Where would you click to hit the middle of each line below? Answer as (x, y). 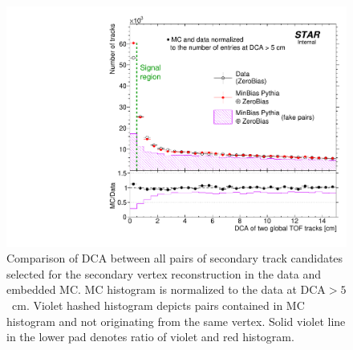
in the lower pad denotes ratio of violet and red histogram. (150, 337)
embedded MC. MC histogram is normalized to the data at (152, 289)
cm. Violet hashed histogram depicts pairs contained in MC (158, 305)
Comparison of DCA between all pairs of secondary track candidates (175, 258)
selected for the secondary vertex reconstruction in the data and (164, 273)
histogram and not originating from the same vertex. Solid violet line (176, 321)
